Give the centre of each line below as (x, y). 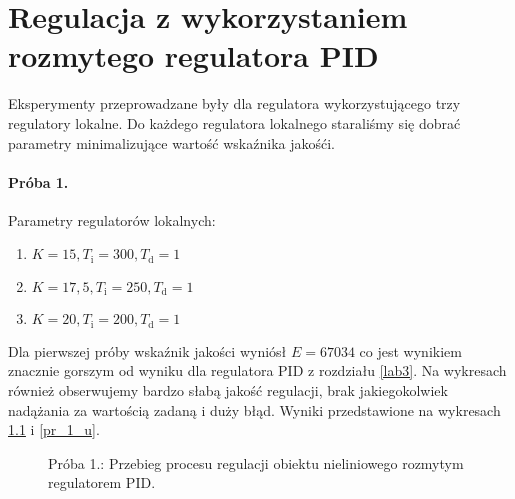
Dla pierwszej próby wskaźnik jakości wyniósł (147, 350)
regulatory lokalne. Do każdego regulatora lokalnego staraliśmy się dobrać (234, 122)
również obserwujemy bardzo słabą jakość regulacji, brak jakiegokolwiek (228, 390)
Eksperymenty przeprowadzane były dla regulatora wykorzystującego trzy (234, 103)
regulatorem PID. (102, 482)
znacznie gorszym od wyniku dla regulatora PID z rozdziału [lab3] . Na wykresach (257, 370)
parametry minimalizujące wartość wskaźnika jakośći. (171, 142)
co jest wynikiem (410, 350)
